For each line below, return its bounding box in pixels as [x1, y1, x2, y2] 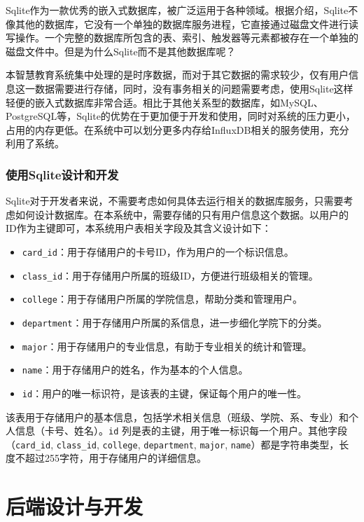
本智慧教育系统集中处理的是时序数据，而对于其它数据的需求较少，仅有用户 [6, 67, 349, 82]
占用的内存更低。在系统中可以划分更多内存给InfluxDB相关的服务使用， [6, 122, 330, 137]
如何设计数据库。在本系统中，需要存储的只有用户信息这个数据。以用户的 [15, 207, 349, 221]
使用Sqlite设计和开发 [6, 165, 119, 183]
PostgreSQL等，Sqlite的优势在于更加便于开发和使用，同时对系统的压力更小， [6, 109, 356, 123]
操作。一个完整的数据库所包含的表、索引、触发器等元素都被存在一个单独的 [15, 30, 358, 45]
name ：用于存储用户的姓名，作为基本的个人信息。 [22, 362, 248, 377]
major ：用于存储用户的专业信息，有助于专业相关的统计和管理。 [22, 338, 312, 353]
